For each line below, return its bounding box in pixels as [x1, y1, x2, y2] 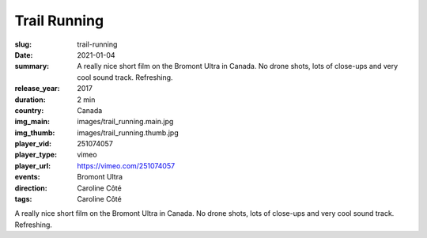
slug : [14, 40, 32, 49]
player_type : [14, 150, 58, 160]
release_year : [14, 84, 61, 93]
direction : [14, 183, 47, 193]
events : [14, 172, 40, 182]
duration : [14, 95, 47, 104]
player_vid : [14, 139, 51, 149]
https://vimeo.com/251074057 [77, 161, 176, 170]
